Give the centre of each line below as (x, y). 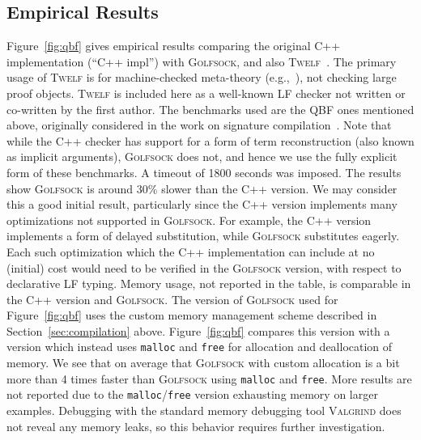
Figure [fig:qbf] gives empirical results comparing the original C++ (174, 46)
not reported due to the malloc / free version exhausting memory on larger (192, 394)
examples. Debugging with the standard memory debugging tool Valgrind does (204, 410)
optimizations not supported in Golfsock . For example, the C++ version (189, 220)
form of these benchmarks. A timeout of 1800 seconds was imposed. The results (204, 172)
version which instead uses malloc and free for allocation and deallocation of (200, 347)
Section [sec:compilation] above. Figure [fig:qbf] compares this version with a (198, 330)
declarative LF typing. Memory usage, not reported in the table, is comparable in (209, 283)
